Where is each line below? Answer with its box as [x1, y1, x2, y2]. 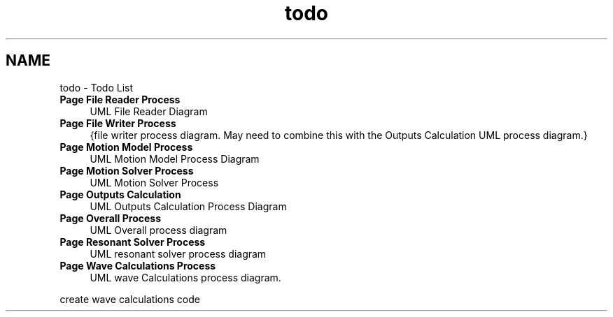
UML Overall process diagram [90, 223, 227, 236]
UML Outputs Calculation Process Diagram [90, 200, 287, 212]
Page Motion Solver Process [59, 164, 194, 177]
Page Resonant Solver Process [59, 235, 206, 248]
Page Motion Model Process [59, 140, 193, 153]
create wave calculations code [59, 293, 200, 305]
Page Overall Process [59, 212, 161, 224]
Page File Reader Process [59, 93, 181, 105]
